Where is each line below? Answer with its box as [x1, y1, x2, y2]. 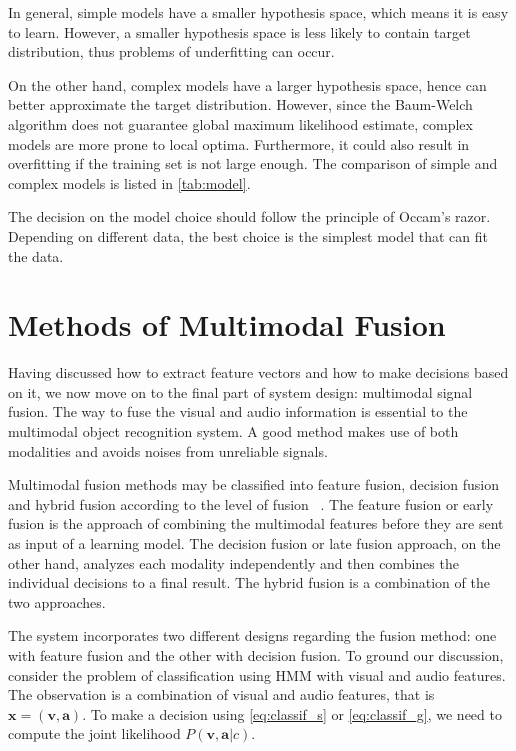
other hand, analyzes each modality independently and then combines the [8, 552, 459, 573]
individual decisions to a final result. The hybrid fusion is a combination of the [8, 572, 490, 593]
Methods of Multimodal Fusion [8, 304, 446, 345]
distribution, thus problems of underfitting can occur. [8, 41, 335, 62]
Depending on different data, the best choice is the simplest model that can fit [8, 225, 489, 246]
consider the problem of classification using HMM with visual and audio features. [8, 664, 506, 685]
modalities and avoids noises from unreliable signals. [8, 440, 328, 461]
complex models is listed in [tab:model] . [8, 172, 251, 193]
